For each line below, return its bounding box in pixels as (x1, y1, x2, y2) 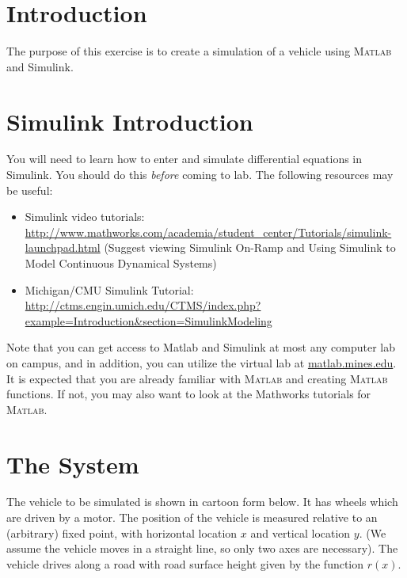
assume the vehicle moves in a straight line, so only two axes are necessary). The (6, 540, 398, 557)
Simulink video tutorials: (25, 208, 145, 225)
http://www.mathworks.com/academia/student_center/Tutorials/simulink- (25, 223, 392, 240)
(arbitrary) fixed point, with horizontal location (6, 524, 238, 541)
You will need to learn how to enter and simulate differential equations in (6, 150, 363, 167)
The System (6, 447, 139, 480)
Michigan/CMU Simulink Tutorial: (25, 281, 194, 298)
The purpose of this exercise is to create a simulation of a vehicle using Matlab (6, 43, 392, 59)
